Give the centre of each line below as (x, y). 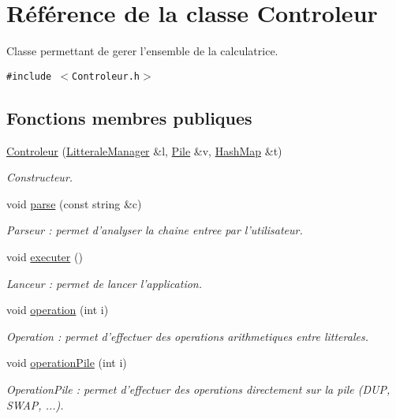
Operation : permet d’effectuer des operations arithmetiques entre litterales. (187, 336)
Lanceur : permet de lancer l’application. (105, 283)
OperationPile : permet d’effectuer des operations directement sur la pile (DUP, (198, 389)
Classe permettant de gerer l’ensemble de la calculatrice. (142, 51)
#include (29, 76)
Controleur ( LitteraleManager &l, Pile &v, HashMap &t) (144, 150)
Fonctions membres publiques (129, 117)
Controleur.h (106, 76)
